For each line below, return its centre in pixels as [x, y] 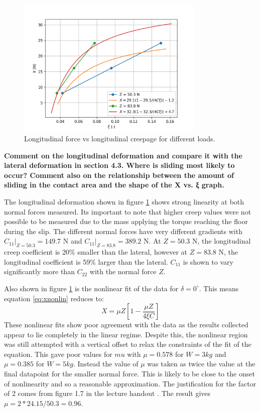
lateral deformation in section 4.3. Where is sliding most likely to [119, 165]
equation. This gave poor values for [58, 354]
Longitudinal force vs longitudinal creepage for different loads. [120, 138]
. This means [219, 288]
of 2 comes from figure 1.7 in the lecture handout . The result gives [107, 393]
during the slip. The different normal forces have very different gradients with [123, 231]
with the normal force [123, 271]
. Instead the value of [106, 364]
